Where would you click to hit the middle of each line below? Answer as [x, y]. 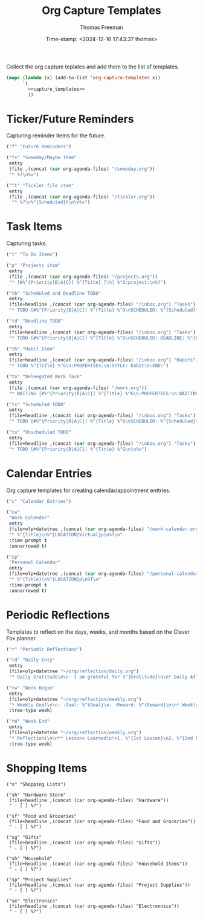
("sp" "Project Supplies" [39, 879]
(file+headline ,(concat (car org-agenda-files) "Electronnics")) [94, 906]
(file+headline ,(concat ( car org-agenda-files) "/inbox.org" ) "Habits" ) [104, 360]
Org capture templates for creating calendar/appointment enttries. [89, 490]
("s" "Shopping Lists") [36, 784]
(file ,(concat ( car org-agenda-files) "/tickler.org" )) [82, 197]
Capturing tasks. [27, 243]
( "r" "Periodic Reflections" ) [44, 649]
